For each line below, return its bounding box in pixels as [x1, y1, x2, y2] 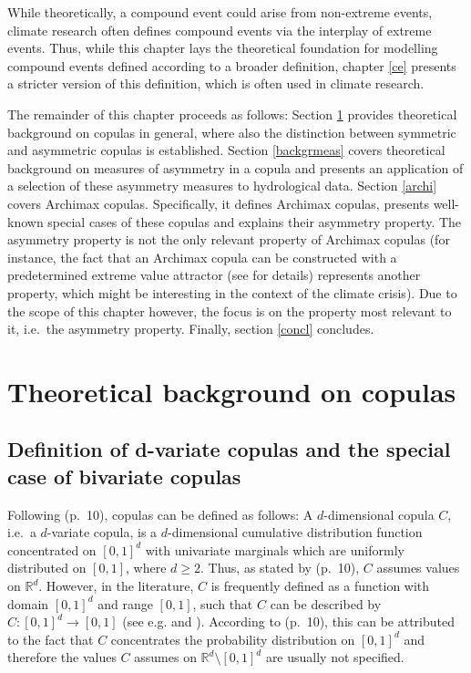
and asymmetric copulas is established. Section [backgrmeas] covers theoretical [7, 140, 445, 160]
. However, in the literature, [38, 576, 194, 595]
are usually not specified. [265, 647, 404, 667]
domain [7, 594, 49, 613]
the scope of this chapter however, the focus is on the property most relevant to [7, 301, 452, 320]
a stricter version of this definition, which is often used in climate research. [7, 74, 425, 93]
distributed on [7, 558, 87, 577]
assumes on [134, 647, 197, 667]
